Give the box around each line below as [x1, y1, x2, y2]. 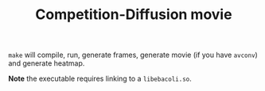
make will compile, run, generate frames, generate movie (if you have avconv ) [8, 50, 259, 60]
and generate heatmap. [8, 59, 85, 68]
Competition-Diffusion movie [35, 6, 232, 24]
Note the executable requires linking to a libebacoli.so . [8, 74, 193, 84]
